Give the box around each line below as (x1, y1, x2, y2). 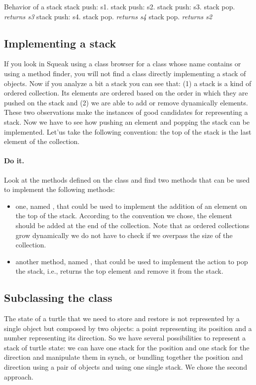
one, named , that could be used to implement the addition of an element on (15, 200, 247, 211)
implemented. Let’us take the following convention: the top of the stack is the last (4, 126, 252, 137)
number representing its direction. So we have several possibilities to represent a (4, 333, 246, 343)
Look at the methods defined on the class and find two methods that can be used (4, 174, 250, 185)
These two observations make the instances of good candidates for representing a (4, 107, 248, 117)
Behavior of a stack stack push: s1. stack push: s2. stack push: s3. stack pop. (4, 1, 235, 11)
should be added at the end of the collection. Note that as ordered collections (15, 220, 250, 230)
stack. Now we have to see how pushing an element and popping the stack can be (4, 116, 250, 127)
